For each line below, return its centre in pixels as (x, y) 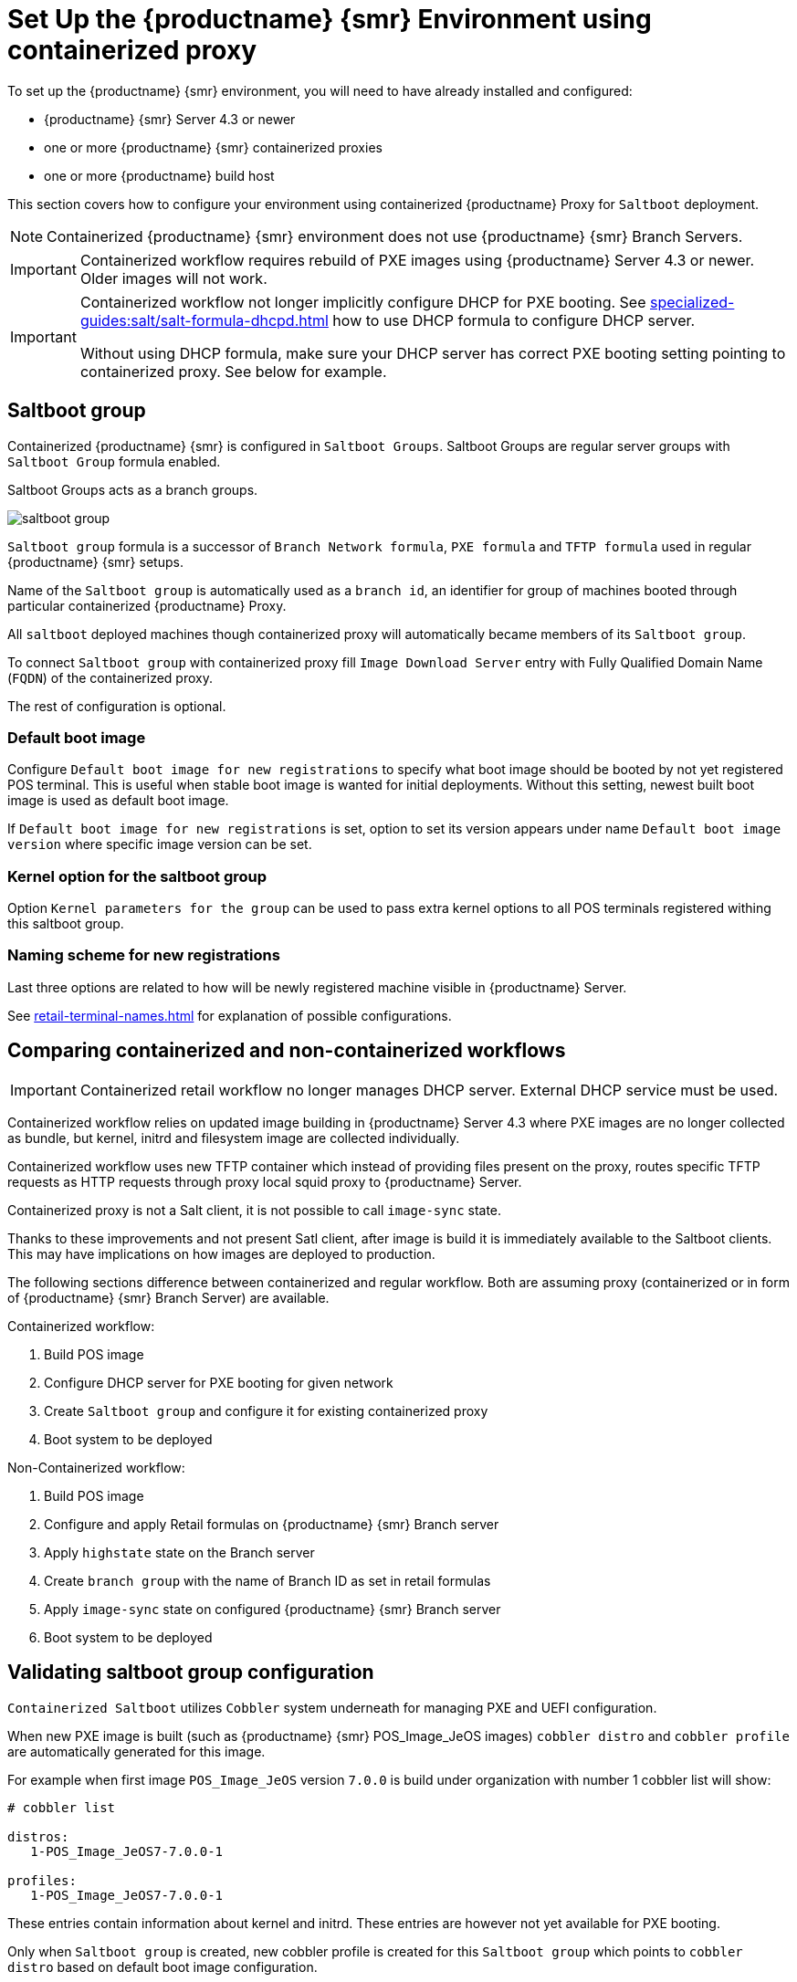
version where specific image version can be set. (160, 844)
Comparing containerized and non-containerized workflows (287, 1051)
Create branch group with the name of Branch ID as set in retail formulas (267, 1580)
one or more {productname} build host (159, 175)
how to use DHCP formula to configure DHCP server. (514, 320)
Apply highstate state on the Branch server (179, 1552)
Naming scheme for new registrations (144, 955)
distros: (38, 1836)
